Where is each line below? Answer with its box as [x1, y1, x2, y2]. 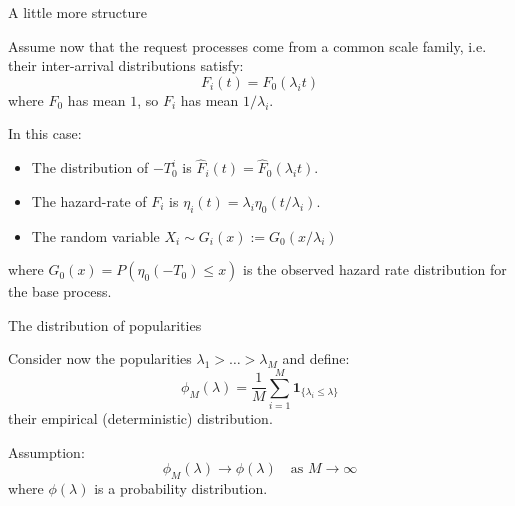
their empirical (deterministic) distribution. [8, 408, 273, 429]
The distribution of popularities [8, 314, 202, 335]
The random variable [31, 225, 160, 246]
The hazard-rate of [31, 190, 147, 211]
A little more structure [8, 2, 148, 22]
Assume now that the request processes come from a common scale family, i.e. [8, 35, 487, 56]
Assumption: [8, 441, 85, 462]
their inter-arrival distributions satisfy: [8, 55, 244, 76]
